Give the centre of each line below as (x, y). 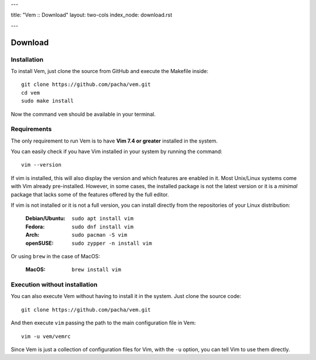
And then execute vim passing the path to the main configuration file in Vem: (103, 323)
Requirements (31, 129)
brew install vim (96, 270)
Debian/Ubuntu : (45, 219)
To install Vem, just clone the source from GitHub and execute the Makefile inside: (110, 71)
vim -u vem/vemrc (46, 336)
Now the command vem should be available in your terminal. (83, 114)
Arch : (32, 235)
